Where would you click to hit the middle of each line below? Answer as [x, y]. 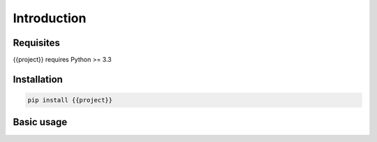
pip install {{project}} [70, 100]
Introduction [50, 18]
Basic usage [40, 122]
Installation [38, 79]
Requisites [37, 43]
